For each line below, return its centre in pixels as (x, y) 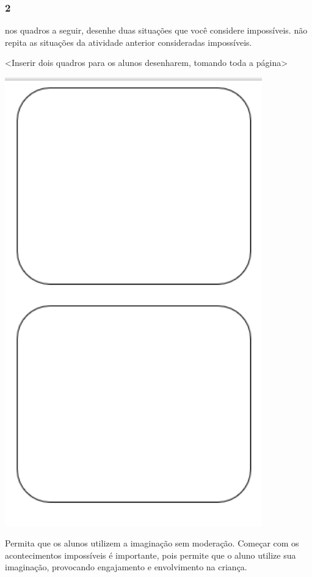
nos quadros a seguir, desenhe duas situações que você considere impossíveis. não (156, 30)
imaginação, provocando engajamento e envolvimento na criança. (126, 567)
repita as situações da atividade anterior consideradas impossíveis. (129, 42)
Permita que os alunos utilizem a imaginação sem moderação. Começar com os (152, 543)
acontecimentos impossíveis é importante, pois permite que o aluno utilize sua (151, 555)
